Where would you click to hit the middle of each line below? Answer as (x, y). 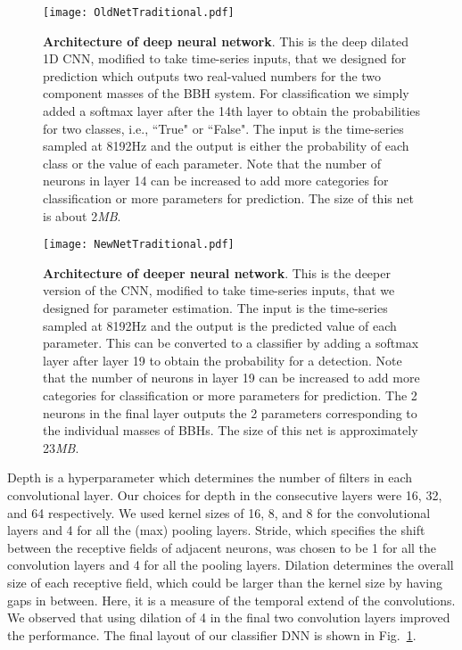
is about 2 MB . (82, 215)
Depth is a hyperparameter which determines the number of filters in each (210, 477)
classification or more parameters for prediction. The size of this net (228, 198)
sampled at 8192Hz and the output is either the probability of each (226, 146)
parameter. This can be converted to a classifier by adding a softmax (231, 343)
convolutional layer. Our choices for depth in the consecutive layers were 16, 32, (225, 494)
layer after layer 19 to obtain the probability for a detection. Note (223, 360)
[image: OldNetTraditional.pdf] (139, 12)
